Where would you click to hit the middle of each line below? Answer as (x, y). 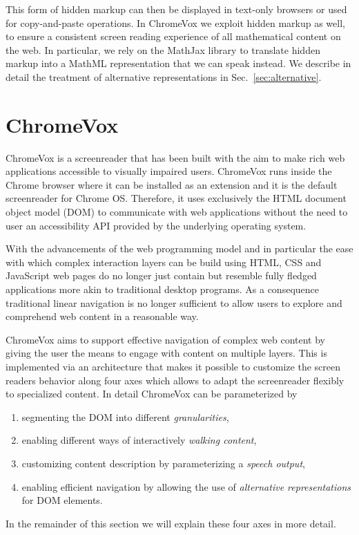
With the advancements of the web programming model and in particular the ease (179, 248)
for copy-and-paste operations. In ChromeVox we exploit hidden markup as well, (175, 22)
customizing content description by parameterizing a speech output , (163, 463)
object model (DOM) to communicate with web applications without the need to (177, 212)
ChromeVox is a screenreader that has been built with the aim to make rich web (175, 157)
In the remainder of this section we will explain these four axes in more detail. (171, 523)
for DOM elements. (62, 500)
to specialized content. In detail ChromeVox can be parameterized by (152, 394)
